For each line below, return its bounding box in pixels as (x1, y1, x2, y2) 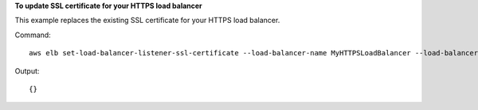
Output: (14, 66, 40, 75)
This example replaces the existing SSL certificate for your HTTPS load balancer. (14, 16, 280, 25)
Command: (14, 30, 51, 40)
